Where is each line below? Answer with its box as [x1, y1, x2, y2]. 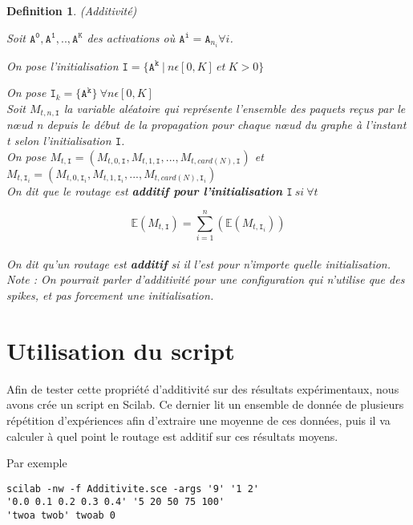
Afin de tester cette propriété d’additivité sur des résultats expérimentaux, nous [6, 380, 399, 397]
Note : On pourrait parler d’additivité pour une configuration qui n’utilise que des [6, 271, 405, 288]
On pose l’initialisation [6, 57, 119, 74]
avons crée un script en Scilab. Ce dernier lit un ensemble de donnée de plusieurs [6, 396, 404, 413]
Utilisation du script [6, 333, 235, 366]
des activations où [87, 29, 176, 46]
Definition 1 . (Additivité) [6, 2, 137, 18]
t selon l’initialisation [6, 131, 111, 148]
